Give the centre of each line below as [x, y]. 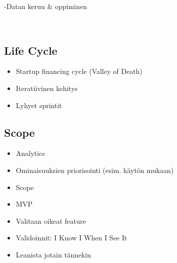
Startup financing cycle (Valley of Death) [79, 71]
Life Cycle [31, 50]
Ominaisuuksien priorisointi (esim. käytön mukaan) [95, 170]
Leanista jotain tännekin [53, 254]
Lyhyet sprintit [39, 105]
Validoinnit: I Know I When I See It [71, 238]
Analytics [30, 153]
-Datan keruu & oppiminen [46, 6]
